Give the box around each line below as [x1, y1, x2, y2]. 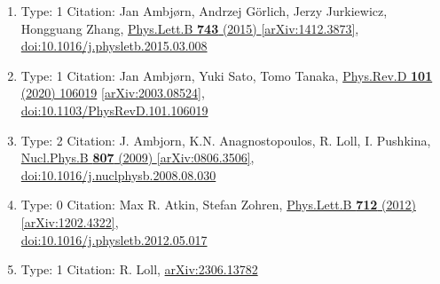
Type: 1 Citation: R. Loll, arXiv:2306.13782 [20, 260, 258, 279]
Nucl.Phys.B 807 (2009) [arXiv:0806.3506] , [20, 148, 255, 167]
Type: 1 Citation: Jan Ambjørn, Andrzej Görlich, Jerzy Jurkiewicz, [20, 2, 388, 20]
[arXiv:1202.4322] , [20, 212, 119, 231]
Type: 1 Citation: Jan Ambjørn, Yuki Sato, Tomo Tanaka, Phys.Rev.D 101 [20, 66, 433, 84]
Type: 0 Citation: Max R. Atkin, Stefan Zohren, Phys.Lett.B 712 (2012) [20, 195, 416, 214]
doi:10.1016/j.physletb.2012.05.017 [20, 230, 208, 248]
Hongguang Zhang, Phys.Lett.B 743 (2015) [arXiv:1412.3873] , [20, 19, 359, 37]
